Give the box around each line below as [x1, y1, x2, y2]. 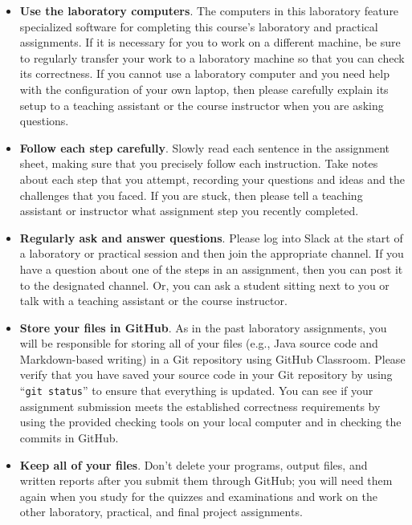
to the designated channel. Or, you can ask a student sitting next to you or [19, 276, 390, 293]
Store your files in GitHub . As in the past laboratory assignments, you [19, 319, 387, 336]
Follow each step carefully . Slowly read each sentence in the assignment [19, 139, 390, 156]
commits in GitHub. [19, 429, 119, 446]
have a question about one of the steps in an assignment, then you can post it [19, 260, 403, 277]
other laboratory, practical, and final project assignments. [19, 503, 303, 520]
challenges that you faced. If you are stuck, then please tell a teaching [19, 186, 363, 203]
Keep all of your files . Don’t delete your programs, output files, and [19, 456, 368, 473]
